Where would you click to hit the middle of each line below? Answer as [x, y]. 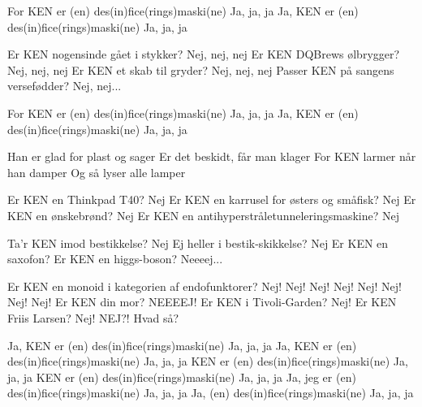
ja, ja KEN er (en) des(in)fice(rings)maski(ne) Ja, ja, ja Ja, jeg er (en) [182, 377]
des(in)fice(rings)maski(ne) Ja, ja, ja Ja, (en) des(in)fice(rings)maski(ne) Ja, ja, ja [211, 393]
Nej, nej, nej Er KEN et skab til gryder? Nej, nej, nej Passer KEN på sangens [201, 69]
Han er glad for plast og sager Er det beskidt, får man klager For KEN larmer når [212, 156]
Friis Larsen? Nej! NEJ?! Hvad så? [93, 317]
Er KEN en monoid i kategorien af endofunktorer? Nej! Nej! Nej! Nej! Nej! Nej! [205, 286]
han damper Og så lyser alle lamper [97, 172]
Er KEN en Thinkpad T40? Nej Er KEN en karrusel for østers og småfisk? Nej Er [212, 199]
